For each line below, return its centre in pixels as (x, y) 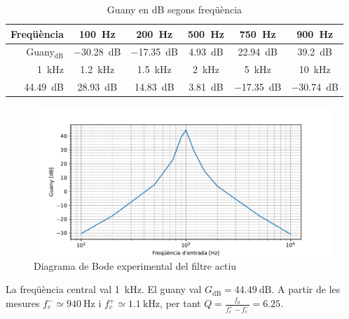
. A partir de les (306, 289)
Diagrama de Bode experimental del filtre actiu (135, 265)
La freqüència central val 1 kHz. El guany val (104, 289)
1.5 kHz (154, 69)
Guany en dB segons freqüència (174, 9)
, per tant (180, 303)
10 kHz (315, 69)
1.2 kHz (97, 69)
